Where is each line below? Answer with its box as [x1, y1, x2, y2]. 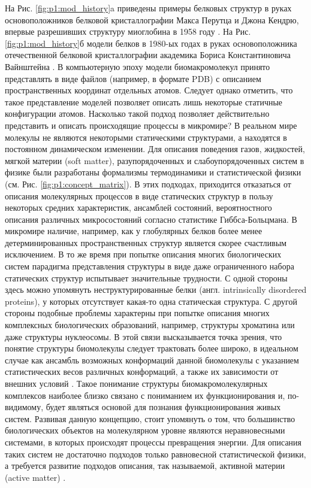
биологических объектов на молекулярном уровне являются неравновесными [5, 424, 285, 437]
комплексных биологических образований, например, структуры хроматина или [5, 319, 295, 331]
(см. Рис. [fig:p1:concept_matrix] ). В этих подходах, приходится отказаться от [5, 177, 291, 190]
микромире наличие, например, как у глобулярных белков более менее [5, 225, 262, 237]
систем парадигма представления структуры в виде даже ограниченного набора [5, 260, 294, 272]
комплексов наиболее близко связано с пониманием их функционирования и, [5, 389, 285, 401]
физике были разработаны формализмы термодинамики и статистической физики [5, 166, 301, 178]
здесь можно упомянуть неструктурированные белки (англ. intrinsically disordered [5, 283, 307, 296]
